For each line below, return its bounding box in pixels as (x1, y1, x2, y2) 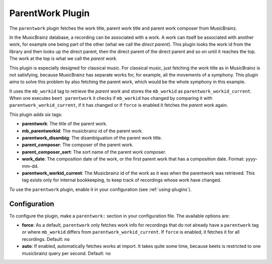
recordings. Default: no (22, 236, 70, 242)
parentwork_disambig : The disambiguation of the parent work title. (22, 135, 162, 141)
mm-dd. (22, 163, 39, 169)
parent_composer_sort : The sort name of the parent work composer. (22, 149, 166, 155)
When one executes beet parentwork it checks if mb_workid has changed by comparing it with (9, 95, 213, 101)
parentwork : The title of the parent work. (22, 121, 108, 127)
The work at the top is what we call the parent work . (9, 55, 118, 61)
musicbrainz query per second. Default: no (22, 250, 111, 256)
